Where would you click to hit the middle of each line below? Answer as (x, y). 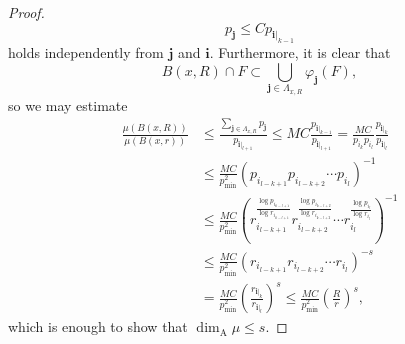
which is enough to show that (98, 326)
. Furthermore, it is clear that (300, 52)
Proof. (26, 12)
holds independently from (86, 52)
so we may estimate (68, 104)
